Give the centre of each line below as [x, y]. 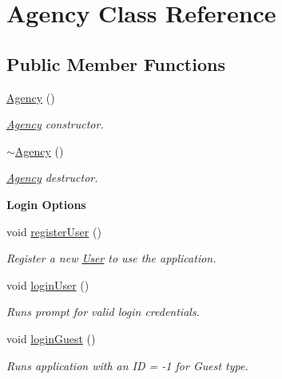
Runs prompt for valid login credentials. [103, 312]
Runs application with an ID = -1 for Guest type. [127, 365]
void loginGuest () [51, 338]
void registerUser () [54, 231]
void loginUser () [48, 284]
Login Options [46, 204]
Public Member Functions [116, 63]
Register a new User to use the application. [111, 258]
